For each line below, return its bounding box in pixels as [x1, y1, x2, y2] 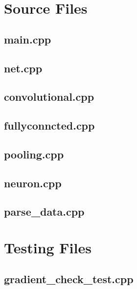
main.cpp [4, 31, 51, 46]
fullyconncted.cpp [4, 118, 95, 133]
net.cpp [4, 60, 43, 75]
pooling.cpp [4, 146, 64, 161]
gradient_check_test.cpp [4, 271, 134, 286]
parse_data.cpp [4, 204, 85, 219]
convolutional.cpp [4, 89, 94, 104]
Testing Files [4, 238, 91, 258]
